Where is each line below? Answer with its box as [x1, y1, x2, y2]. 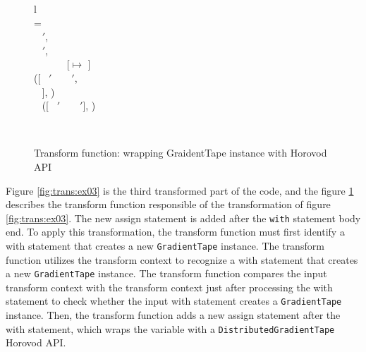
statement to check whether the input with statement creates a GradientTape [6, 293, 342, 308]
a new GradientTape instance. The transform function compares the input [6, 266, 327, 281]
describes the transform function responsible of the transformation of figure [6, 197, 331, 212]
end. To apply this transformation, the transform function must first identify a [6, 224, 345, 239]
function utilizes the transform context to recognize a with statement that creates [6, 252, 358, 267]
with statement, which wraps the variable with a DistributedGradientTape [6, 321, 335, 336]
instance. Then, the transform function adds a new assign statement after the [6, 308, 341, 322]
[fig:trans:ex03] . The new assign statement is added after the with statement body [6, 210, 361, 225]
